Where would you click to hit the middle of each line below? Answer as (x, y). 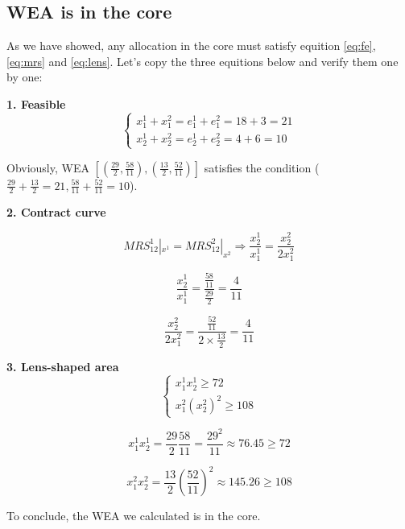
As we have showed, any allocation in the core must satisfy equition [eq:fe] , (191, 45)
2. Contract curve (56, 212)
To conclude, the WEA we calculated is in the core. (134, 516)
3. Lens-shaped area (63, 366)
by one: (25, 77)
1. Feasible (36, 103)
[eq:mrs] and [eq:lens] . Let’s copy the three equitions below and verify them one (202, 61)
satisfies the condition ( (262, 167)
